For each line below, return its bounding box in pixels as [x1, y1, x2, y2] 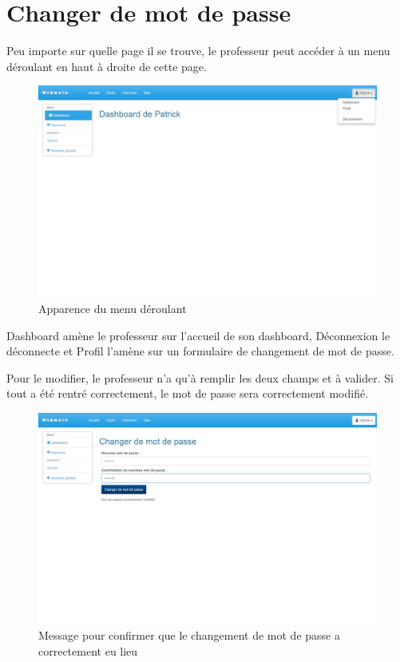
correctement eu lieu [38, 643, 138, 660]
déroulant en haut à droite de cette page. [6, 57, 207, 74]
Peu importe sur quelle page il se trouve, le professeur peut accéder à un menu [6, 42, 390, 59]
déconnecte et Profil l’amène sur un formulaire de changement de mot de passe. [6, 343, 394, 359]
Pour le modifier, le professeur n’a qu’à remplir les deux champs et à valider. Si [6, 369, 394, 386]
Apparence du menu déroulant [38, 299, 187, 316]
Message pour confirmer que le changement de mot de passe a [38, 627, 340, 644]
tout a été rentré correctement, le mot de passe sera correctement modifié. [6, 385, 369, 402]
